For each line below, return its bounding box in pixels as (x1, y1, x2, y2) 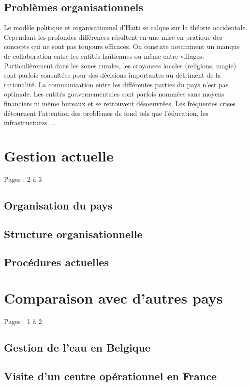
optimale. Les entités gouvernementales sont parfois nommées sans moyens (4, 89, 224, 99)
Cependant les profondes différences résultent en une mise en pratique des (4, 32, 222, 42)
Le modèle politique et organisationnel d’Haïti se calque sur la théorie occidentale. (4, 22, 248, 32)
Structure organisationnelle (4, 226, 143, 241)
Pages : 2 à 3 (4, 174, 42, 184)
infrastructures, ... (4, 117, 57, 128)
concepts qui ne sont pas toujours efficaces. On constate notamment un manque (4, 41, 240, 51)
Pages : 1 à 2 (4, 316, 42, 326)
